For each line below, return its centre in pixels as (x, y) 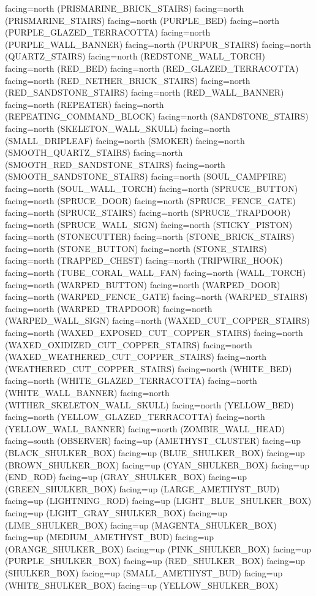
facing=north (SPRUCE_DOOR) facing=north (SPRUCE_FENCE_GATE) (150, 200)
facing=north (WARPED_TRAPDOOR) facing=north (109, 308)
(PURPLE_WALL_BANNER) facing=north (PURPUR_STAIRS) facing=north (158, 44)
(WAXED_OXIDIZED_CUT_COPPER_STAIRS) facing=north (129, 344)
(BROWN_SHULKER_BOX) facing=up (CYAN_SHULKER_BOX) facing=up (157, 464)
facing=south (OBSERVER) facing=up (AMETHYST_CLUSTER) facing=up (153, 441)
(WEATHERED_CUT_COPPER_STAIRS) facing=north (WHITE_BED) (149, 368)
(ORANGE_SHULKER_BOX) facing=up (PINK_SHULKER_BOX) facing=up (158, 548)
